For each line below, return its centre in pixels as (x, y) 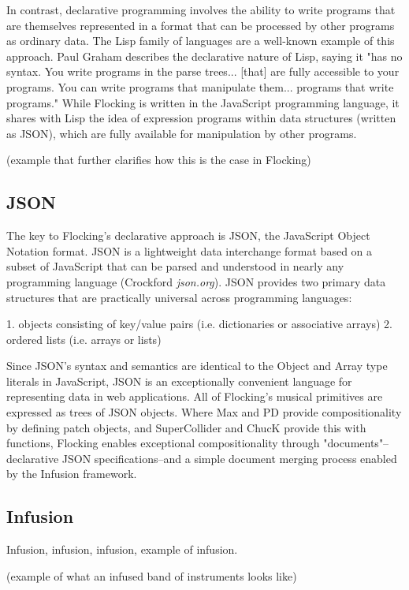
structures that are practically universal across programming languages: (179, 297)
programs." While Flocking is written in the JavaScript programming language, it (203, 102)
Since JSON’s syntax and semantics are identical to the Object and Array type (197, 366)
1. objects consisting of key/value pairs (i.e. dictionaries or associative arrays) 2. (200, 324)
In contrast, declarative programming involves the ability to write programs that (201, 9)
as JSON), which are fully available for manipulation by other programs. (182, 133)
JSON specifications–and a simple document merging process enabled (229, 458)
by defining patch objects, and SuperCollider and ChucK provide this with (186, 427)
